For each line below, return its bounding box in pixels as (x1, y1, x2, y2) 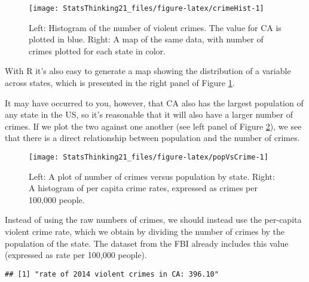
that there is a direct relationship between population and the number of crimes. (5, 131, 300, 144)
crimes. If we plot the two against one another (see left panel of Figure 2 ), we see (5, 119, 302, 132)
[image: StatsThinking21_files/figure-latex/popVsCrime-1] (29, 153, 268, 161)
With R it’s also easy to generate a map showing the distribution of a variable (5, 65, 291, 77)
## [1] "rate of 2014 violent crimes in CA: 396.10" (5, 269, 219, 278)
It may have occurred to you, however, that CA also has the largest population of (5, 96, 304, 109)
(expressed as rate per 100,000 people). (5, 249, 147, 261)
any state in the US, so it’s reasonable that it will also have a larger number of (5, 108, 293, 121)
